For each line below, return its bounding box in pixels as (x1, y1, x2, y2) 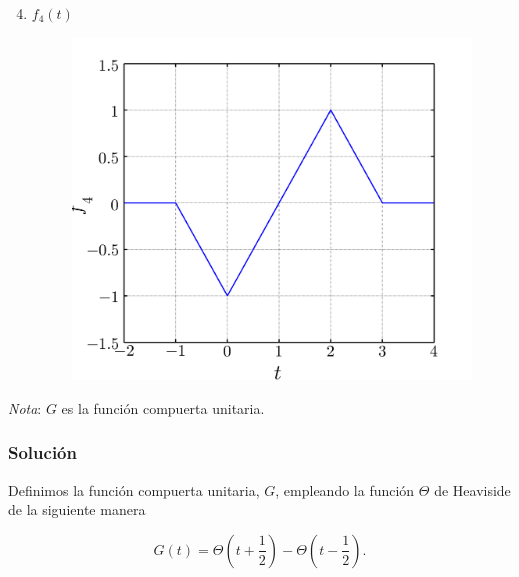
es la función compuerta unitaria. (61, 397, 265, 418)
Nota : (8, 397, 42, 418)
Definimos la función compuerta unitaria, (8, 479, 260, 500)
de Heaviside (434, 479, 511, 500)
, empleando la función (275, 479, 415, 500)
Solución (8, 440, 77, 465)
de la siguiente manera (8, 499, 146, 520)
